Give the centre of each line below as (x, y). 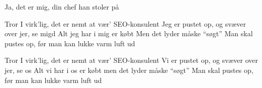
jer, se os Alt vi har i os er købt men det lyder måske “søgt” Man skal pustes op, (129, 70)
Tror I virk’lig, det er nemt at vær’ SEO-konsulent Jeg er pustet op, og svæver (125, 23)
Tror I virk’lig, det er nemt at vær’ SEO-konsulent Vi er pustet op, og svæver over (131, 60)
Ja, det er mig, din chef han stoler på (62, 7)
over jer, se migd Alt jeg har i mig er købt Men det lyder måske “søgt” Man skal (129, 33)
